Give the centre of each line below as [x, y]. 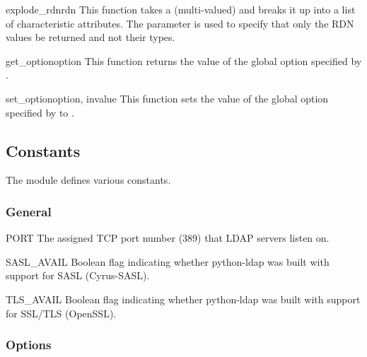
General [29, 211]
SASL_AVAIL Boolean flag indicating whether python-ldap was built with [168, 261]
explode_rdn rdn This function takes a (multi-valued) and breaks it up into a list [181, 9]
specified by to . [40, 112]
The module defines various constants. [88, 180]
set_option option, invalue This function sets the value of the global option [167, 98]
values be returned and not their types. [91, 37]
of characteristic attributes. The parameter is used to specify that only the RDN [180, 23]
